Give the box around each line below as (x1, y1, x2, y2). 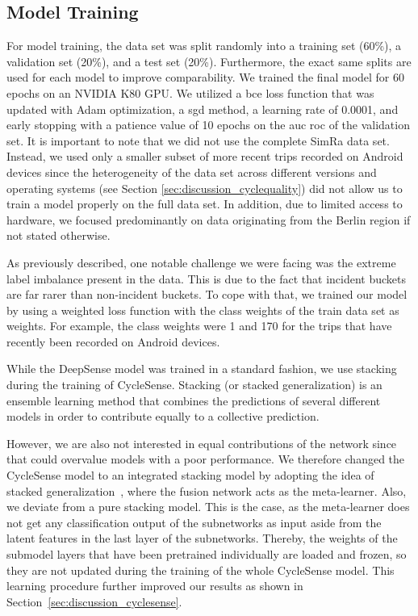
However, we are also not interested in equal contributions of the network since (6, 434, 397, 451)
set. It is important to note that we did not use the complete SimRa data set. (6, 132, 390, 149)
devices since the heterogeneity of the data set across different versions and (6, 163, 377, 180)
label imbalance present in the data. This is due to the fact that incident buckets (6, 270, 406, 287)
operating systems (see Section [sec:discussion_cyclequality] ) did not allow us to (6, 179, 403, 196)
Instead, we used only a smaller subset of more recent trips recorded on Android (6, 148, 403, 165)
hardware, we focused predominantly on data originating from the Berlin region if (6, 211, 411, 228)
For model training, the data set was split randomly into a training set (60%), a (6, 37, 402, 54)
